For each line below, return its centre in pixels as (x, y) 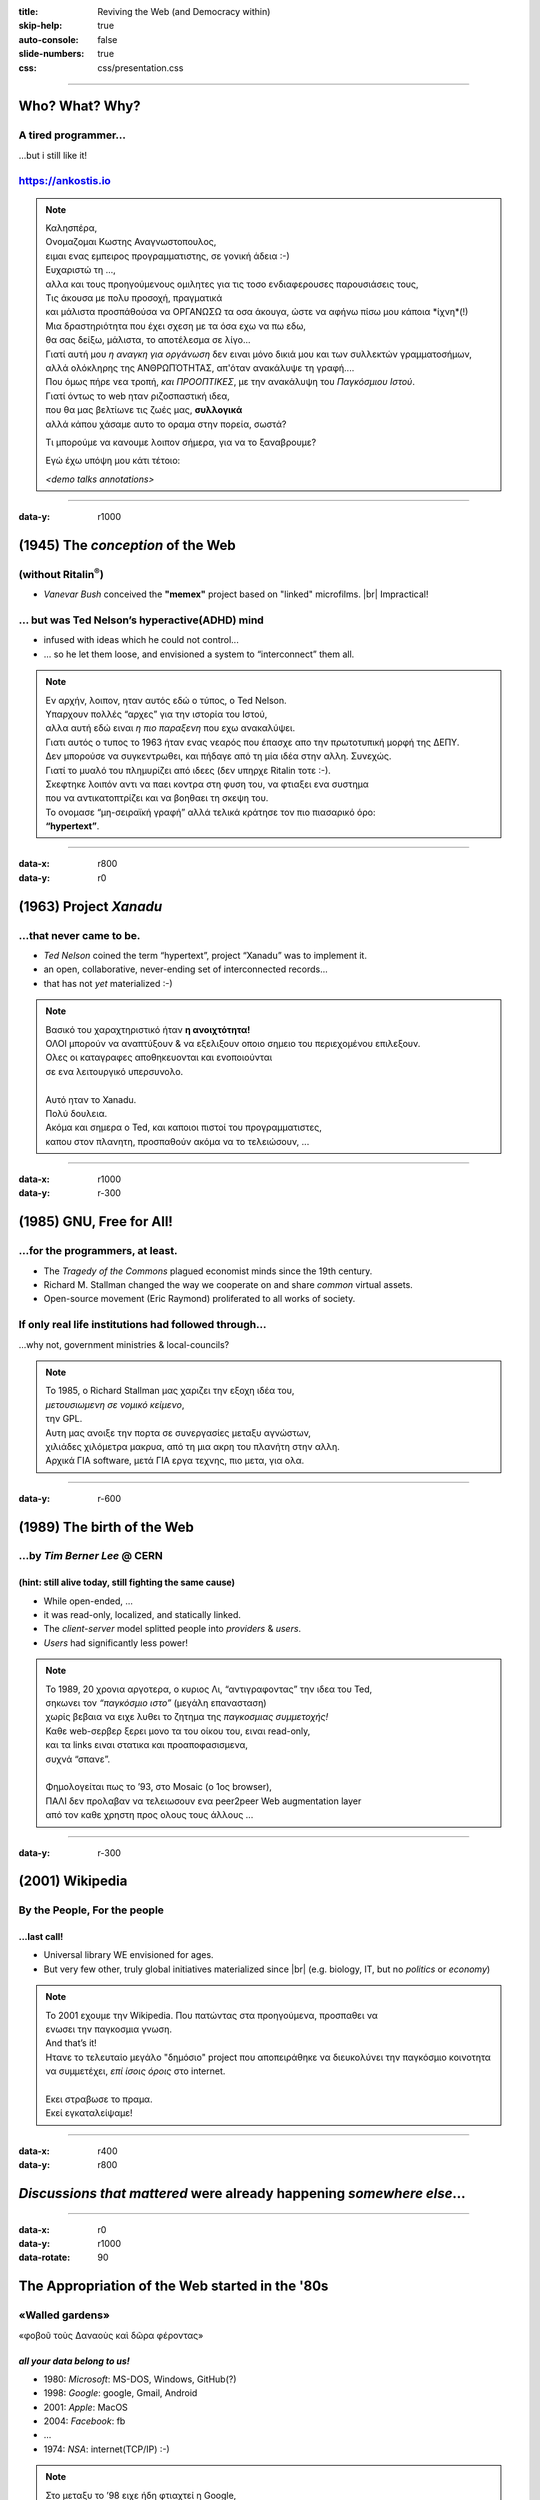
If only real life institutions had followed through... (142, 1325)
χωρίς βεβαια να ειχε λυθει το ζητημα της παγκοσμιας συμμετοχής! (187, 1717)
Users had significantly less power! (116, 1642)
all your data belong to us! (74, 2361)
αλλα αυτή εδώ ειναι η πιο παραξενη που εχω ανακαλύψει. (170, 728)
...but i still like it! (53, 155)
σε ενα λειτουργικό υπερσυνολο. (114, 1071)
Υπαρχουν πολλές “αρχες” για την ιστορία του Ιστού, (156, 714)
